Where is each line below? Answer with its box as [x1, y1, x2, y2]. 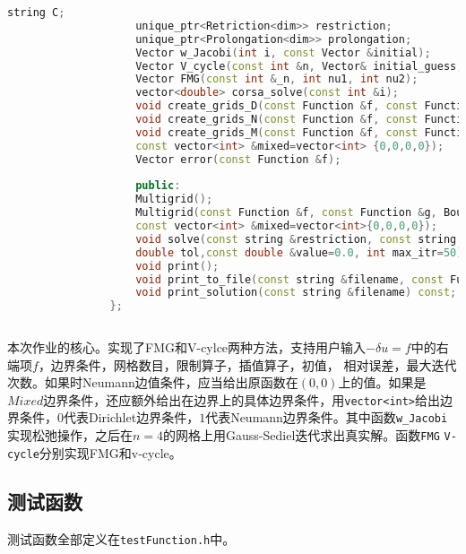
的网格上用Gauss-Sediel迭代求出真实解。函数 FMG [163, 426, 440, 445]
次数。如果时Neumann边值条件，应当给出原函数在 [7, 373, 298, 392]
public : [135, 179, 181, 193]
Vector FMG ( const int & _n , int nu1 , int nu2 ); [135, 73, 419, 86]
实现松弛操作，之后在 [7, 426, 133, 445]
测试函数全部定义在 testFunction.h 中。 [7, 529, 236, 548]
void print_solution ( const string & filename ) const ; [135, 286, 457, 299]
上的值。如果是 [338, 373, 427, 392]
